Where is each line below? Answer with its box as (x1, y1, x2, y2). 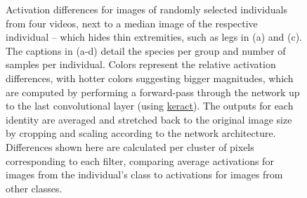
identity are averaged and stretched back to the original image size (6, 112, 292, 126)
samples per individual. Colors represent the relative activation (6, 57, 276, 72)
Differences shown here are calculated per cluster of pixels (6, 139, 254, 154)
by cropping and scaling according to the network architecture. (6, 126, 276, 140)
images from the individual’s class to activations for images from (6, 167, 283, 182)
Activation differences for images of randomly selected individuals (6, 2, 287, 16)
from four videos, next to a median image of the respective (6, 15, 258, 30)
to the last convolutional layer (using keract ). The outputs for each (6, 98, 294, 113)
